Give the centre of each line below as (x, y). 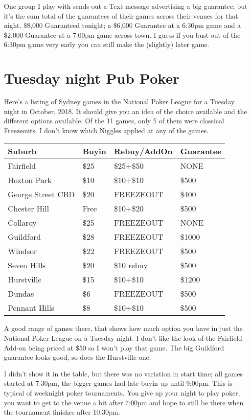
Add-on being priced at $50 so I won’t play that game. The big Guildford (114, 347)
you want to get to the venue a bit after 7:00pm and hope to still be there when (124, 402)
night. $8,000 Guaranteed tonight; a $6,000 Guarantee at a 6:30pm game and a (123, 25)
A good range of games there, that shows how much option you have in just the (124, 328)
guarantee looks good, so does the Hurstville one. (78, 357)
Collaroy (22, 223)
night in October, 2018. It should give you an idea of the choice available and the (125, 111)
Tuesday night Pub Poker (92, 78)
